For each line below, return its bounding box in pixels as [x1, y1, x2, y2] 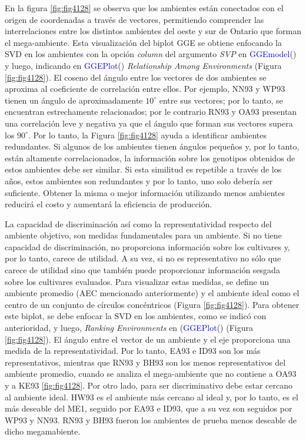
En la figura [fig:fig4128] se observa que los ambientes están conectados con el [5, 2, 284, 14]
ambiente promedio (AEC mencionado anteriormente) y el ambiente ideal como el [5, 287, 300, 299]
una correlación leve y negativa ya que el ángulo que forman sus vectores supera [5, 117, 293, 129]
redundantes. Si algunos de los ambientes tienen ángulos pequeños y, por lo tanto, [5, 140, 300, 152]
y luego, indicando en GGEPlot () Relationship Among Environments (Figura [5, 59, 282, 71]
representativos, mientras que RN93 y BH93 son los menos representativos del [5, 356, 286, 368]
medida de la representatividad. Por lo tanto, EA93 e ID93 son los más [5, 344, 261, 357]
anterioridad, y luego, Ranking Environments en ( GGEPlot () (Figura [5, 321, 253, 334]
